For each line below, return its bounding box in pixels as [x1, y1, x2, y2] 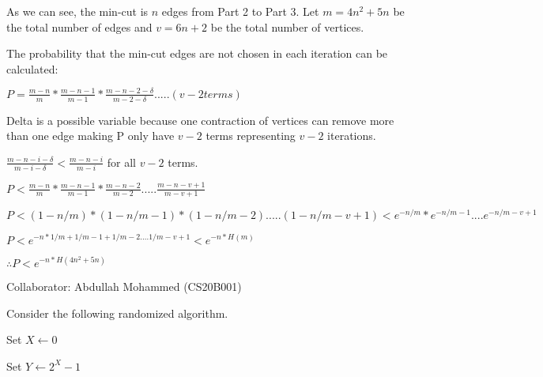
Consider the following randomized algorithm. [6, 304, 228, 321]
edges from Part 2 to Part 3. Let [161, 3, 319, 19]
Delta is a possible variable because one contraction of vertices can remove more [6, 111, 394, 128]
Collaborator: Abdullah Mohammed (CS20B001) [6, 278, 242, 295]
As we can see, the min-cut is [6, 3, 149, 19]
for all [107, 153, 136, 170]
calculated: [6, 60, 58, 77]
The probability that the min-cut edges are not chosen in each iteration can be [6, 45, 388, 62]
